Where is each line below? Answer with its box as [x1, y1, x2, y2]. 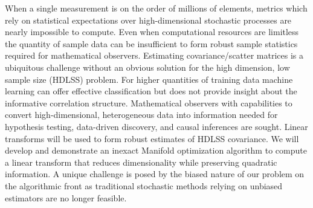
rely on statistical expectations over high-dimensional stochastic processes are [5, 13, 292, 26]
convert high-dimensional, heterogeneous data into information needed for [5, 108, 278, 121]
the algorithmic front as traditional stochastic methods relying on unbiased [5, 179, 283, 192]
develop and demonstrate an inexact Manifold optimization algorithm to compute [5, 144, 307, 157]
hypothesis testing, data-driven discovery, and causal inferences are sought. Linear [5, 120, 308, 132]
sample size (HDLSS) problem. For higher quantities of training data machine [5, 73, 293, 85]
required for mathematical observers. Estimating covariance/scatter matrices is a [5, 49, 304, 62]
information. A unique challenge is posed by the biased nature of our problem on [5, 167, 305, 180]
